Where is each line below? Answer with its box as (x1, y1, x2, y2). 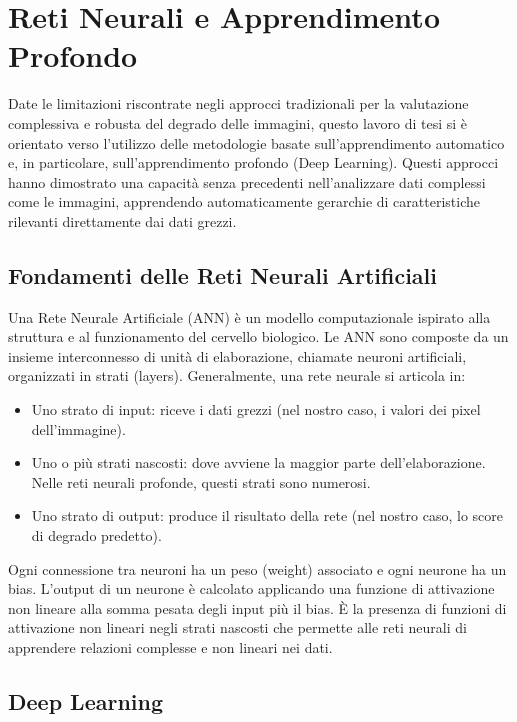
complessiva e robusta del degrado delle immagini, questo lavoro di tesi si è (8, 112, 468, 133)
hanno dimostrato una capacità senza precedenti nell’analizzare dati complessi (8, 171, 486, 192)
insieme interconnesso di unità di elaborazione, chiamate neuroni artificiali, (8, 345, 467, 366)
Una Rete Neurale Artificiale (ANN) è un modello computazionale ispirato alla (8, 306, 491, 327)
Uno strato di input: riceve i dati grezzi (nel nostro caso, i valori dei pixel (31, 399, 481, 420)
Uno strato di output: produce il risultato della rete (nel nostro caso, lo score (31, 505, 503, 526)
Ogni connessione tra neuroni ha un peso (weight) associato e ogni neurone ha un (8, 558, 507, 579)
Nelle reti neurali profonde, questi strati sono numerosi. (31, 471, 371, 492)
